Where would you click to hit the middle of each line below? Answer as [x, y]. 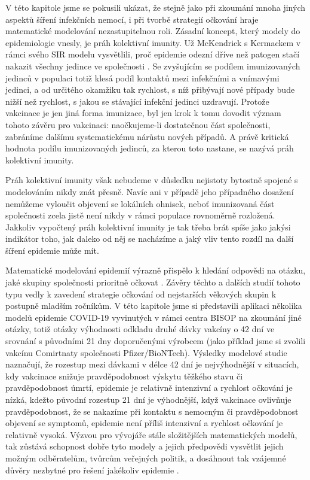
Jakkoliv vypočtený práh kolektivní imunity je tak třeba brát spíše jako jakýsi [148, 227]
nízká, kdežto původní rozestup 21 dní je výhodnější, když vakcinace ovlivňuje [148, 399]
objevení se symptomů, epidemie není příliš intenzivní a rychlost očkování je [144, 423]
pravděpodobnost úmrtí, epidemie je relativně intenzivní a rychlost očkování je [149, 388]
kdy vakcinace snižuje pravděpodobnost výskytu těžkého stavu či [124, 376]
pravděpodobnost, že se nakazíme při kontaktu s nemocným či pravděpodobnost [152, 411]
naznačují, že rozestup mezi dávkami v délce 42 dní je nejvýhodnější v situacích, [152, 364]
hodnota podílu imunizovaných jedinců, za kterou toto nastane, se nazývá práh [150, 148]
